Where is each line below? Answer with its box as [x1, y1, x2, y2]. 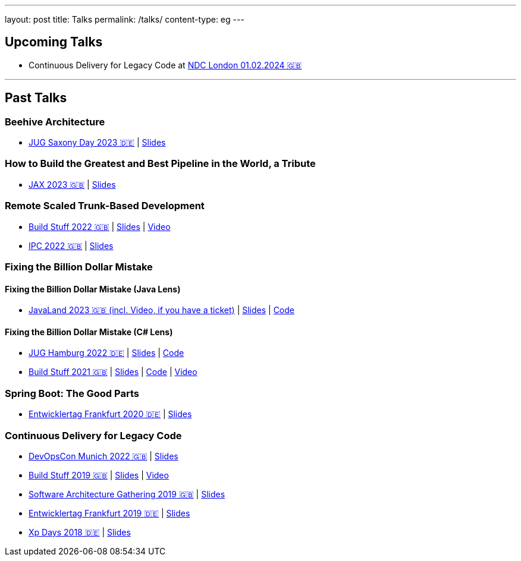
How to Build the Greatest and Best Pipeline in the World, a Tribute [5, 157, 316, 170]
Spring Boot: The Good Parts [5, 387, 139, 399]
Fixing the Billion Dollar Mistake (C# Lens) [5, 326, 173, 337]
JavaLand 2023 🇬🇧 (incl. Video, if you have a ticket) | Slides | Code [29, 305, 294, 316]
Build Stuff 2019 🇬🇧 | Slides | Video [29, 469, 169, 480]
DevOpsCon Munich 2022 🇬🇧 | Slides [29, 450, 178, 461]
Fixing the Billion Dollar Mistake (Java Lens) [5, 283, 181, 294]
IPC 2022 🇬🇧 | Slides [29, 240, 114, 251]
